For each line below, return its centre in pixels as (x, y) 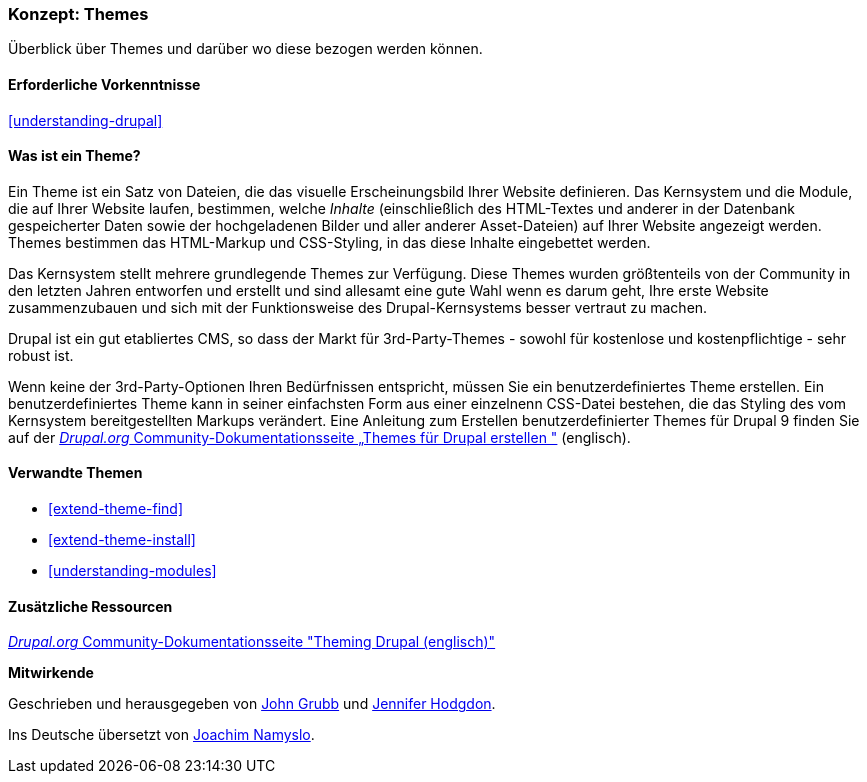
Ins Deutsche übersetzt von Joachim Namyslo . (161, 735)
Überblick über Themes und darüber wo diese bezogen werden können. (245, 49)
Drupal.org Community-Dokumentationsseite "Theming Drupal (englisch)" (252, 642)
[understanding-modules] (132, 571)
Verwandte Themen (75, 473)
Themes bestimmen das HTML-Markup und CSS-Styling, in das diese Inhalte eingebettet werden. (329, 242)
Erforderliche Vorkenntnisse (104, 84)
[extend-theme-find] (116, 509)
